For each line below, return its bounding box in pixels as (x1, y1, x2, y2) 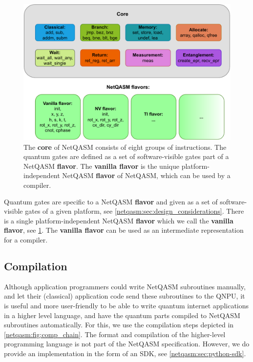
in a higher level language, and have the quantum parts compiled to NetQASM (4, 310, 240, 320)
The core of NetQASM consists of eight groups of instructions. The (23, 141, 227, 152)
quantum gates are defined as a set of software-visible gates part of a (23, 151, 229, 161)
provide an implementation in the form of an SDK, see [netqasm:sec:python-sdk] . (4, 348, 246, 358)
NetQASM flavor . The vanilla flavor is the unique (23, 161, 179, 171)
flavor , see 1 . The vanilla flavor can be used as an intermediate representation (4, 225, 244, 235)
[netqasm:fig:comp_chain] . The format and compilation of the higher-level (4, 329, 226, 339)
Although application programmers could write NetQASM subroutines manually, (4, 281, 246, 291)
